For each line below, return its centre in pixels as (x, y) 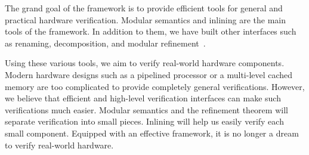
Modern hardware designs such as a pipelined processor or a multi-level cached (149, 74)
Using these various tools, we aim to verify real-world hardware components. (145, 63)
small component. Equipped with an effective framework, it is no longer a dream (152, 133)
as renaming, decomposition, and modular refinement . (105, 43)
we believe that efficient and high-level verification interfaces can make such (143, 98)
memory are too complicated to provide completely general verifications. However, (155, 86)
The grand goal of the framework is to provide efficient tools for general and (144, 8)
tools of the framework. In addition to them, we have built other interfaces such (151, 31)
